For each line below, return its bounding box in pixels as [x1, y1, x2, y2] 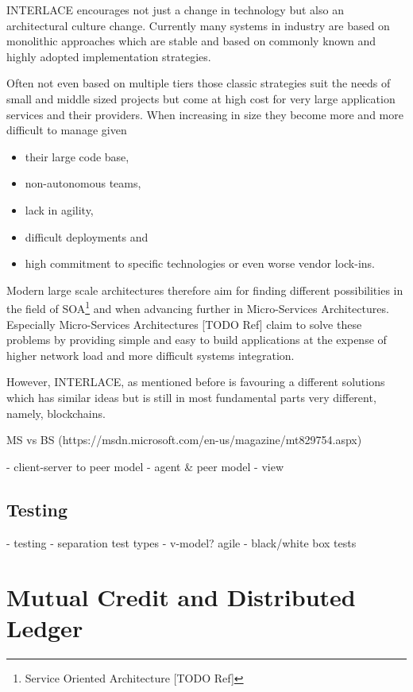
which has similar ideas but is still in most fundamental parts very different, [6, 389, 376, 405]
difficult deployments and [25, 228, 149, 245]
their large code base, [25, 148, 129, 164]
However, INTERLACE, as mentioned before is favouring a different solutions [6, 373, 385, 390]
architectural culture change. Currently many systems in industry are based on [6, 17, 390, 33]
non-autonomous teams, [25, 175, 141, 191]
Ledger [6, 612, 83, 644]
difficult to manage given [6, 122, 127, 138]
